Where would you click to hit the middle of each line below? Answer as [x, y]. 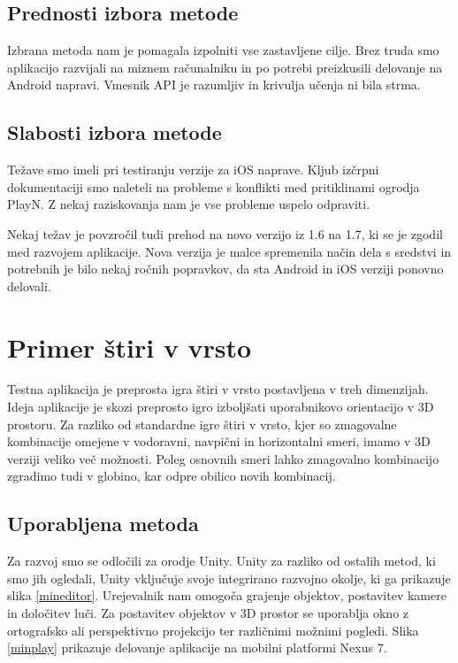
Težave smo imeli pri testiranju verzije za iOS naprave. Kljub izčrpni [193, 170]
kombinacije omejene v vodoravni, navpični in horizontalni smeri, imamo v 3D [219, 441]
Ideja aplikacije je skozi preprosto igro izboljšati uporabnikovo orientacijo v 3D [221, 407]
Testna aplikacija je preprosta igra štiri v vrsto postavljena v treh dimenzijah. [218, 389]
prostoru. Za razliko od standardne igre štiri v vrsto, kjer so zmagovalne [202, 424]
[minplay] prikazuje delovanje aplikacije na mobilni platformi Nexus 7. [197, 648]
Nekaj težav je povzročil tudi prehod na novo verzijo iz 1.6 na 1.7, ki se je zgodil [225, 233]
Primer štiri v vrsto [130, 347]
